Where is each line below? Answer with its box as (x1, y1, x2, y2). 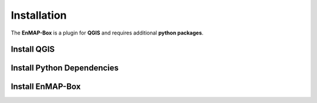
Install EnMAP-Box (11, 82, 81, 92)
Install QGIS (11, 44, 55, 54)
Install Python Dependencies (11, 63, 119, 73)
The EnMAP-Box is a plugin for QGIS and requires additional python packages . (11, 29, 204, 36)
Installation (11, 9, 67, 22)
